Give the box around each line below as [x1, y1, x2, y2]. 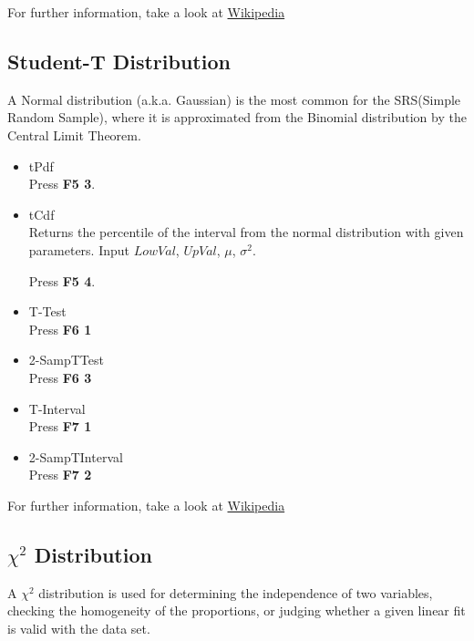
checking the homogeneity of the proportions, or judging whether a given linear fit [7, 601, 466, 620]
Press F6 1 [28, 319, 92, 338]
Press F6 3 [28, 367, 92, 387]
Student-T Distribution [7, 47, 231, 75]
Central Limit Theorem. [7, 125, 141, 144]
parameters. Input [28, 240, 130, 259]
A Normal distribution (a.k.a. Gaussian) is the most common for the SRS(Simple [7, 89, 461, 109]
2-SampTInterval [28, 447, 123, 466]
